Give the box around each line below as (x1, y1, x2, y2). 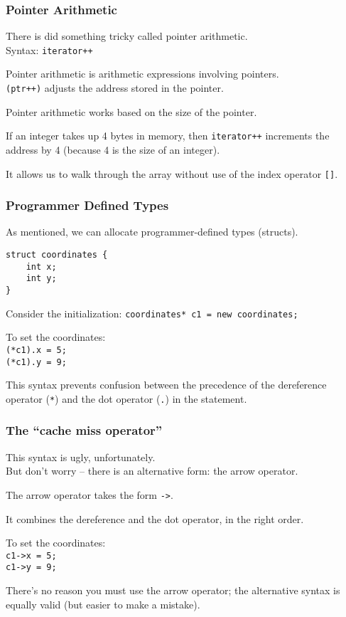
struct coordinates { (6, 250, 108, 260)
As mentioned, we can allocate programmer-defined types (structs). (6, 224, 298, 239)
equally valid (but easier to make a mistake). (6, 596, 200, 611)
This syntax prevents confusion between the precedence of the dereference (6, 377, 327, 392)
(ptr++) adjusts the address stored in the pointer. (6, 80, 224, 95)
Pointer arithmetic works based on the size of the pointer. (6, 104, 257, 119)
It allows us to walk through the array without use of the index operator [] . (6, 166, 338, 181)
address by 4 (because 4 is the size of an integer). (6, 142, 220, 157)
